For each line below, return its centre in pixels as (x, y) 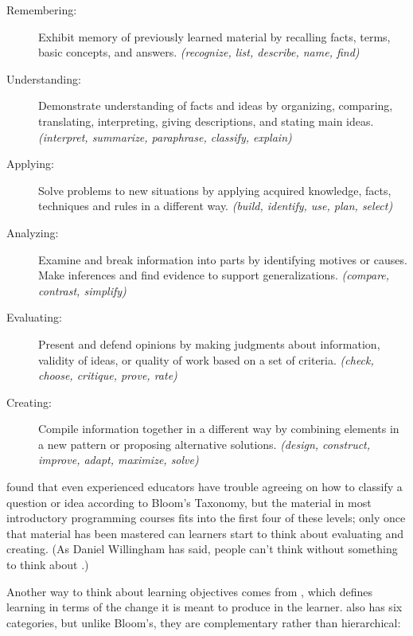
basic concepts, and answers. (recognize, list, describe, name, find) (199, 52)
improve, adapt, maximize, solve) (119, 460)
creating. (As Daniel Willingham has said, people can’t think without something (202, 549)
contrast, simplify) (82, 290)
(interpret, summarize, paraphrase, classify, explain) (165, 137)
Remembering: (42, 10)
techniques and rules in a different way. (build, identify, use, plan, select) (216, 206)
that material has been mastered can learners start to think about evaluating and (205, 533)
